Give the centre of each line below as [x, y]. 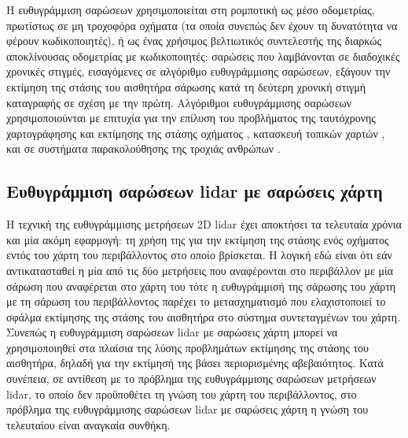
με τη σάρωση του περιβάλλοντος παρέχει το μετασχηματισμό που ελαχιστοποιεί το [196, 301]
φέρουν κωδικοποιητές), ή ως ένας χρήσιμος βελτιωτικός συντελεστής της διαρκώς [194, 41]
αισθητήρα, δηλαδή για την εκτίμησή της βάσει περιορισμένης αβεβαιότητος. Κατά [195, 363]
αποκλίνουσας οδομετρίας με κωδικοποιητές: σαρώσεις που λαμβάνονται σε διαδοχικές [203, 56]
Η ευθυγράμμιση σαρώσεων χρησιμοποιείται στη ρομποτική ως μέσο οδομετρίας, [191, 9]
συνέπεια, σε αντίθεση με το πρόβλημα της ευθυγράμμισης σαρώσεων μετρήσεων [191, 379]
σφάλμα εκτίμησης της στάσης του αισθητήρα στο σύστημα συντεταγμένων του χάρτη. [204, 316]
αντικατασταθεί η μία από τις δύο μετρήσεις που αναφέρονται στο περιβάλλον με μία [200, 270]
